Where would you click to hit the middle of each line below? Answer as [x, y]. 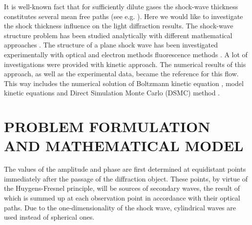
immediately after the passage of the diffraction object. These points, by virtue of [126, 178]
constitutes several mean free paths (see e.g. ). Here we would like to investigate [124, 16]
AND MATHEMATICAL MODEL [124, 146]
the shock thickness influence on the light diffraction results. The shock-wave [119, 26]
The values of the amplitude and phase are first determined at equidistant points [125, 169]
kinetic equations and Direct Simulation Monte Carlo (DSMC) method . [112, 93]
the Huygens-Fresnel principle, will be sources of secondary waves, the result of [122, 188]
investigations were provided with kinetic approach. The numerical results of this [125, 64]
